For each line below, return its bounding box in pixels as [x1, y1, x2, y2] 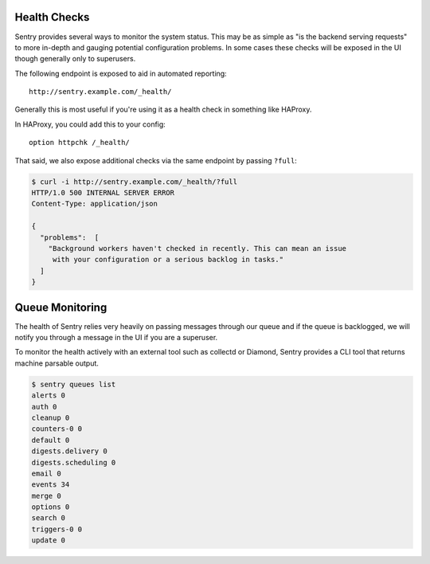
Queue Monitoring [14, 300, 107, 314]
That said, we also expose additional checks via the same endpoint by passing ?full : [14, 155, 298, 165]
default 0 [31, 435, 70, 445]
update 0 [31, 536, 66, 545]
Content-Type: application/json [31, 199, 158, 209]
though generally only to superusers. [14, 54, 136, 64]
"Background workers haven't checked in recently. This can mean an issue [48, 244, 346, 253]
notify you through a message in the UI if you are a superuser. [14, 333, 218, 343]
